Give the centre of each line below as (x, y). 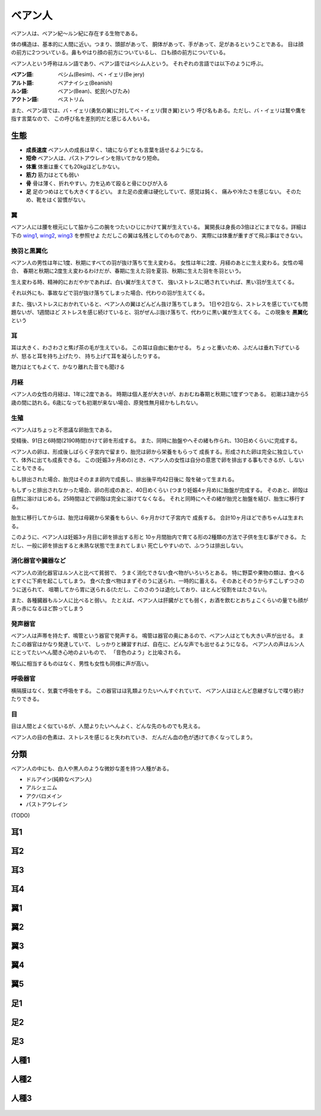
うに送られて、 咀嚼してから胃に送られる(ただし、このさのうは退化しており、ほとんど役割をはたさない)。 (141, 589)
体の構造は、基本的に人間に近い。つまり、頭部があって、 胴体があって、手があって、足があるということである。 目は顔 (157, 44)
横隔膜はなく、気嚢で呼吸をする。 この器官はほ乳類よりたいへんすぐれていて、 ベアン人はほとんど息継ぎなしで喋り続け (158, 690)
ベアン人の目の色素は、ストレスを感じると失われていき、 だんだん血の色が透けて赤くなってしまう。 (133, 737)
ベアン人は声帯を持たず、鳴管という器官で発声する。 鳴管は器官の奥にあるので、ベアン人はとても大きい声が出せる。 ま (158, 636)
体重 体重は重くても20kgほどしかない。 (74, 166)
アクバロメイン (44, 796)
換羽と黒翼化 (29, 251)
